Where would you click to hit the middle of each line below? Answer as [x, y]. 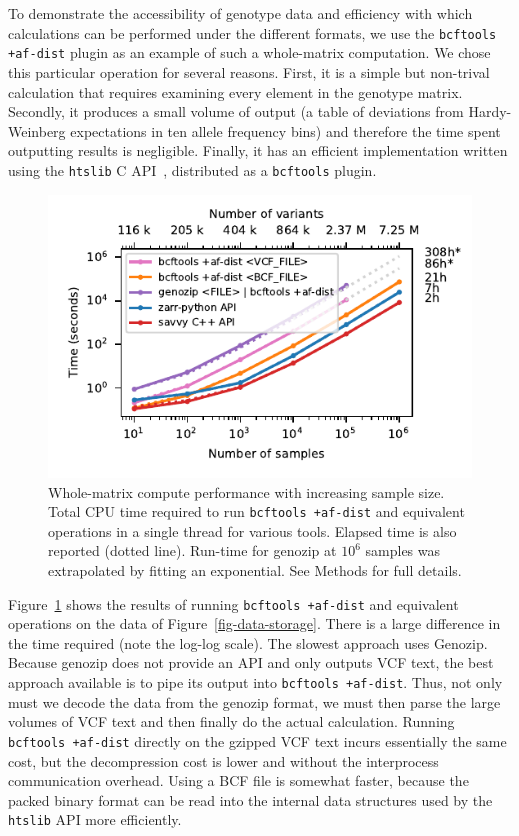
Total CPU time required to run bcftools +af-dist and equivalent [256, 511]
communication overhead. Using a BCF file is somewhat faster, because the [238, 780]
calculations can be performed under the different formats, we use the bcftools [252, 32]
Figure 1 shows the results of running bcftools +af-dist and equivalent [233, 603]
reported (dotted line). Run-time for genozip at [192, 550]
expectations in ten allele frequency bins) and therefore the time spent [285, 130]
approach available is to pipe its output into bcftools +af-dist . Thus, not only [255, 682]
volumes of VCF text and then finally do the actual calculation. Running [231, 721]
